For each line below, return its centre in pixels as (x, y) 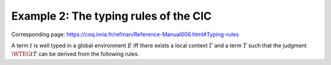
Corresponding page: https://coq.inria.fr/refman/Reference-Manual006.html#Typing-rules (125, 34)
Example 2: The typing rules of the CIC (112, 16)
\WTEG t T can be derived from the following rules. (75, 54)
